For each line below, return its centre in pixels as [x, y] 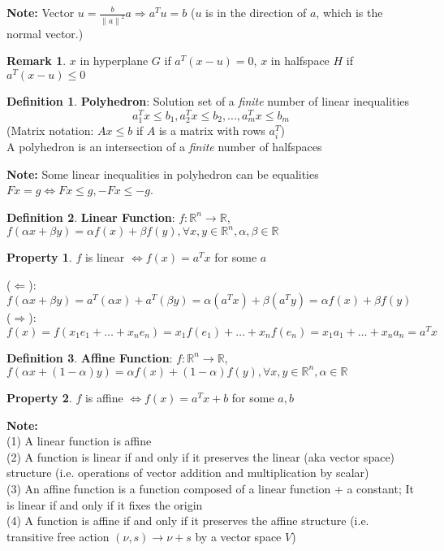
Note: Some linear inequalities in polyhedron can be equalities [163, 174]
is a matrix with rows [212, 130]
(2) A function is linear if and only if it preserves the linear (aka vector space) [201, 456]
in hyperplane [114, 61]
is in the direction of [256, 12]
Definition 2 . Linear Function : [91, 217]
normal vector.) [45, 33]
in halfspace [300, 61]
